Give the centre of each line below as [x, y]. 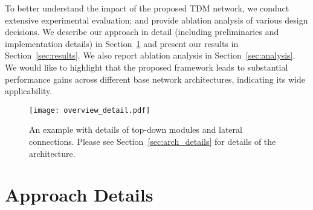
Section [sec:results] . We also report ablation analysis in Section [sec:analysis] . [150, 55]
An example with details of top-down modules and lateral [136, 129]
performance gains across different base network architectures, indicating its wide [155, 79]
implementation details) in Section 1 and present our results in [122, 43]
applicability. [29, 91]
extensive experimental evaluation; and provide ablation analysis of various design [156, 20]
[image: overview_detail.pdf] [90, 110]
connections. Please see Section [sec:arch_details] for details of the [153, 141]
